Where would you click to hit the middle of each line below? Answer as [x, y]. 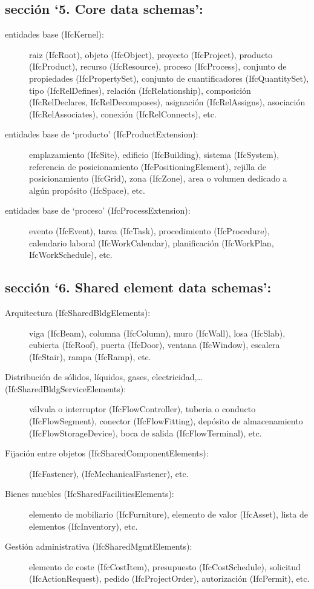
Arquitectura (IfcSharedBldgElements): [78, 312]
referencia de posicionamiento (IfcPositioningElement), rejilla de [148, 166]
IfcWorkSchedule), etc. [71, 255]
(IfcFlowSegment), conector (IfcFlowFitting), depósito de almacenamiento [166, 421]
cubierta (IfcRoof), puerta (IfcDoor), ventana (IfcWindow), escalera [155, 345]
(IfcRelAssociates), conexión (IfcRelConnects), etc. [123, 114]
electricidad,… [177, 377]
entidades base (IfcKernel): [54, 34]
